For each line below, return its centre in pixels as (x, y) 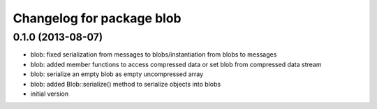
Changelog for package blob (97, 18)
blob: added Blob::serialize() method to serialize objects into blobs (126, 84)
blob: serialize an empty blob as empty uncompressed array (117, 74)
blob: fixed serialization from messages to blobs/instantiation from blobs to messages (154, 54)
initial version (50, 94)
